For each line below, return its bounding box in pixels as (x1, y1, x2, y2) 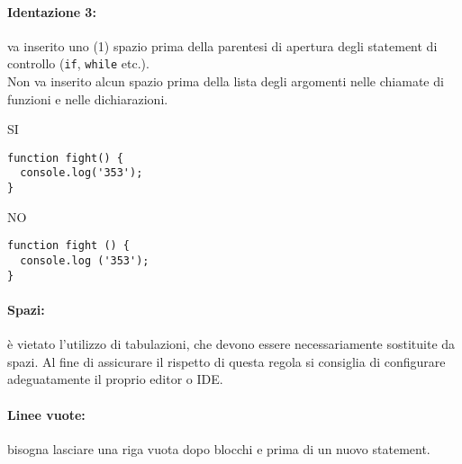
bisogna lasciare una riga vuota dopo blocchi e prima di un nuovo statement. (7, 439, 430, 458)
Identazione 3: (7, 2, 96, 21)
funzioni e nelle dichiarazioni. (7, 89, 168, 108)
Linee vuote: (7, 405, 86, 424)
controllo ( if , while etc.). (7, 54, 149, 73)
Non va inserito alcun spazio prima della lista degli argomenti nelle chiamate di (7, 72, 444, 91)
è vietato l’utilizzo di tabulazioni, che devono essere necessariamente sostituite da (7, 335, 456, 353)
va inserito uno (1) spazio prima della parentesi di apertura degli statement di (7, 36, 438, 55)
